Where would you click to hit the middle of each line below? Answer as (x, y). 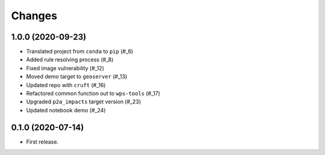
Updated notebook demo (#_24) (66, 110)
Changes (34, 16)
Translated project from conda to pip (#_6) (80, 52)
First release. (42, 142)
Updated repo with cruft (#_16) (66, 85)
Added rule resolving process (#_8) (70, 59)
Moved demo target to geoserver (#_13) (77, 77)
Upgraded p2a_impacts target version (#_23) (84, 102)
